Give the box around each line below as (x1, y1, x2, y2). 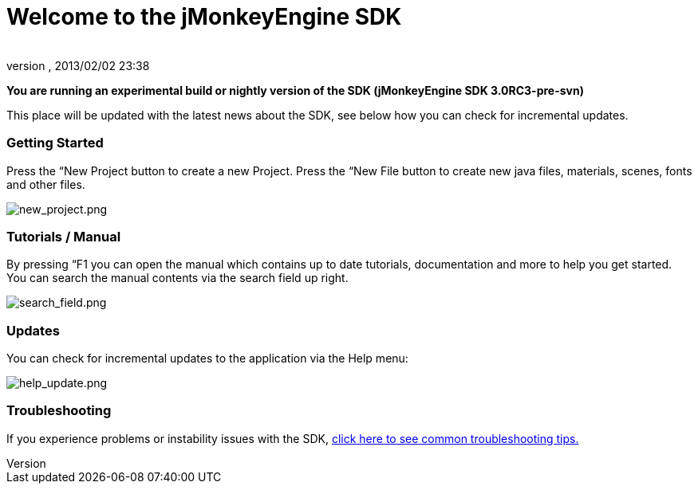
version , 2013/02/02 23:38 (6, 58, 150, 73)
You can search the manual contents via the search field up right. (6, 271, 349, 285)
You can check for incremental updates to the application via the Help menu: (6, 351, 408, 365)
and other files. (6, 177, 85, 191)
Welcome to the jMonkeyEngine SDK (6, 3, 402, 30)
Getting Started (6, 135, 104, 151)
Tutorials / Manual (6, 228, 121, 245)
